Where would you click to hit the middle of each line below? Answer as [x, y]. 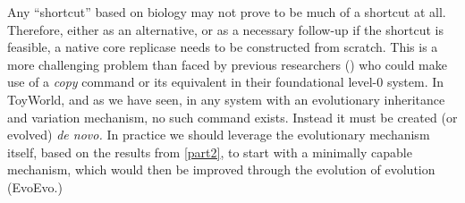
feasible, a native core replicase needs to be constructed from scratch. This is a [223, 47]
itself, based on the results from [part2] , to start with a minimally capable [210, 152]
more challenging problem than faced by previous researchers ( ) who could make [228, 64]
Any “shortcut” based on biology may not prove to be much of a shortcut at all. [227, 12]
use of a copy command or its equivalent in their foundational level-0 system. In [226, 82]
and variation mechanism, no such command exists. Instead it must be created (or [232, 117]
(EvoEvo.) [35, 186]
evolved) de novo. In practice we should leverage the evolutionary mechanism [219, 135]
